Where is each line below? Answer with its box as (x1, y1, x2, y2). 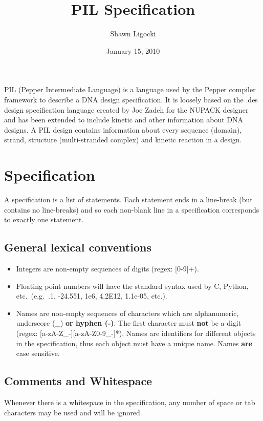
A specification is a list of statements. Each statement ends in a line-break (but (4, 194, 253, 204)
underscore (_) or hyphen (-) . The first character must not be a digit (16, 318, 242, 328)
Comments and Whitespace (4, 373, 152, 389)
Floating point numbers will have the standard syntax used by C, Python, (16, 280, 249, 291)
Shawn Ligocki (110, 28, 156, 39)
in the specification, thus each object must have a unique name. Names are (16, 338, 252, 348)
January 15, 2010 (106, 45, 160, 56)
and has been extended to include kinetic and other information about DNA (4, 114, 244, 125)
